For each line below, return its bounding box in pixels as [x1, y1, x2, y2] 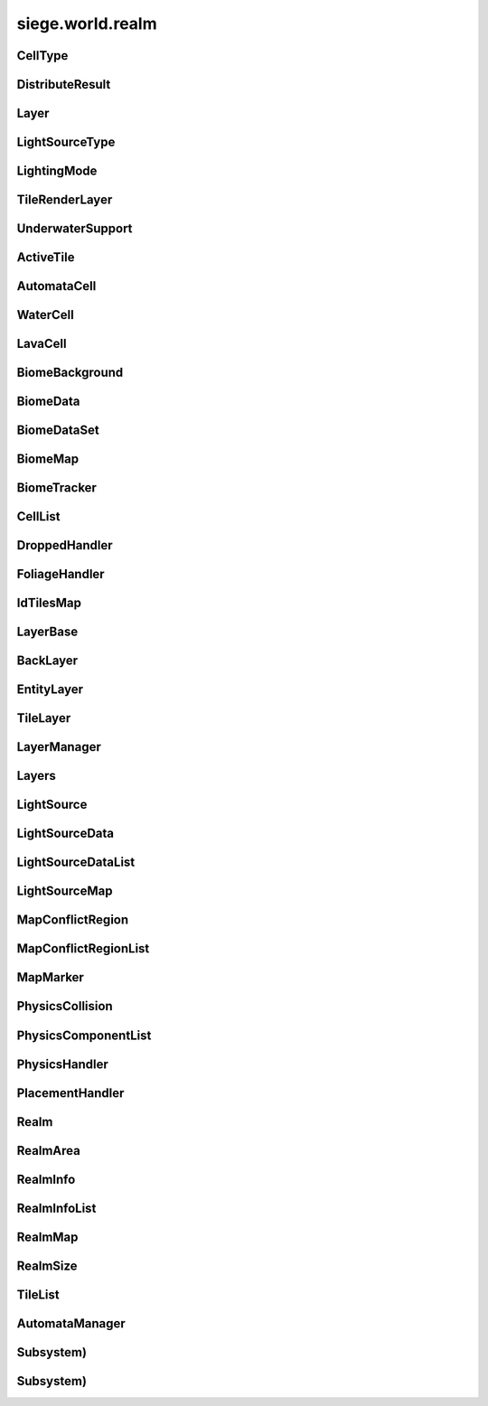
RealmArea [16, 1143, 80, 1158]
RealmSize [16, 1258, 78, 1273]
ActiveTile [16, 249, 75, 266]
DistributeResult [16, 77, 111, 92]
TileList [16, 1287, 60, 1302]
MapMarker [16, 970, 85, 985]
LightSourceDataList [16, 855, 136, 870]
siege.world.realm [16, 14, 157, 33]
